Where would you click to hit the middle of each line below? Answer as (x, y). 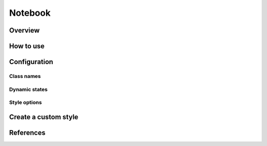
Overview (24, 30)
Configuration (31, 62)
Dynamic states (28, 89)
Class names (25, 76)
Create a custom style (44, 117)
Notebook (30, 13)
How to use (27, 46)
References (27, 132)
